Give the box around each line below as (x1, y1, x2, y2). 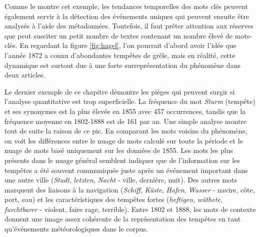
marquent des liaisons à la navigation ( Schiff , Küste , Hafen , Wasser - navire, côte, (4, 184, 255, 194)
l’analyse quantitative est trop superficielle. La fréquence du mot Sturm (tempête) (4, 96, 255, 106)
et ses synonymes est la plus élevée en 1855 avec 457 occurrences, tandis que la (4, 105, 246, 116)
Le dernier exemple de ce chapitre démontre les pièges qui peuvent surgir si (4, 86, 235, 96)
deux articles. (4, 69, 45, 80)
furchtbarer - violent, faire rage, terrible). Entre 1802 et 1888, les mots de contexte (4, 203, 256, 214)
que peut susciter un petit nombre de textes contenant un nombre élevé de (4, 30, 233, 40)
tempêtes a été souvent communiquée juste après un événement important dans (4, 164, 248, 175)
